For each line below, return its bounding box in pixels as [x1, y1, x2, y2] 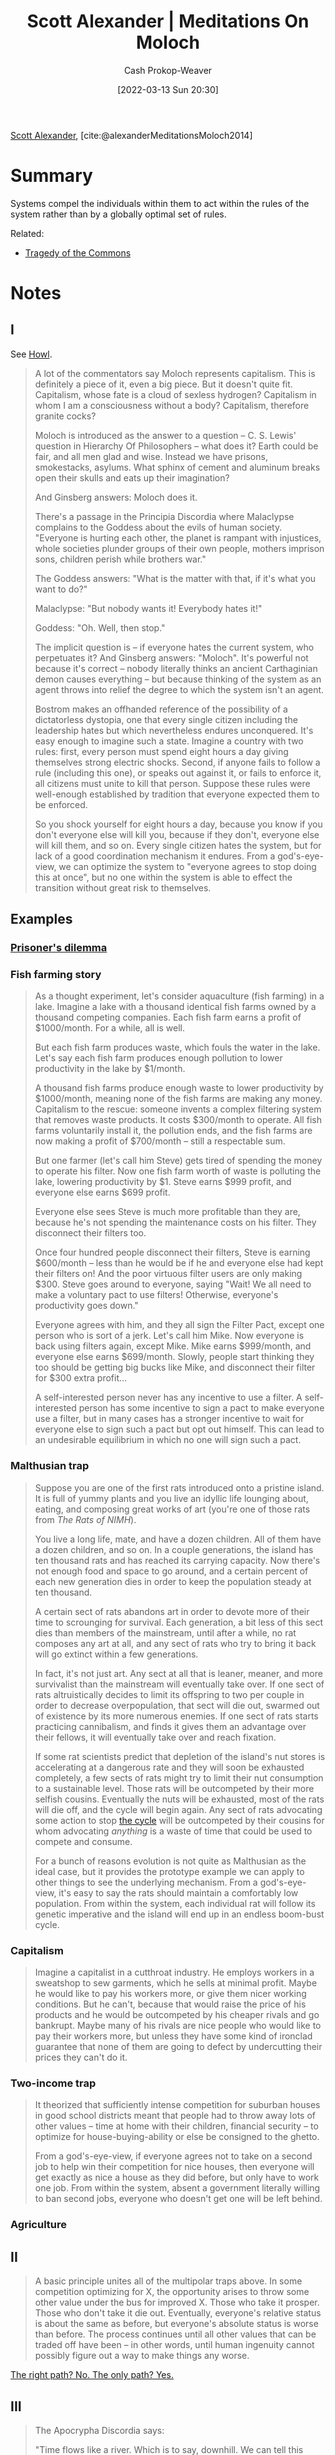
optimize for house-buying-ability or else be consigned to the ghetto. [34, 2131, 320, 2143]
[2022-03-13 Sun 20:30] [117, 83, 219, 95]
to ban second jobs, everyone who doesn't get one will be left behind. [34, 2193, 323, 2205]
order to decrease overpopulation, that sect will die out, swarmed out [34, 1699, 320, 1711]
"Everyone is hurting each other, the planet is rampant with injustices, [34, 531, 322, 544]
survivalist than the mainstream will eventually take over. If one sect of [34, 1678, 325, 1690]
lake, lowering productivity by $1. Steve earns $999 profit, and [34, 1176, 292, 1188]
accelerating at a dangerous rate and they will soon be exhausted [34, 1761, 305, 1773]
